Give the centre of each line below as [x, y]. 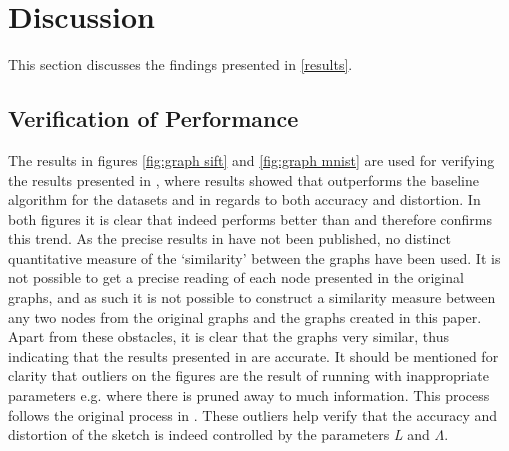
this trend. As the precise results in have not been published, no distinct [229, 238]
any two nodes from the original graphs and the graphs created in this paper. [245, 316]
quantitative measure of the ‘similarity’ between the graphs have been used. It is [254, 257]
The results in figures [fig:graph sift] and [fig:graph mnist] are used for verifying [251, 159]
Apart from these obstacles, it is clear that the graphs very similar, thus [228, 336]
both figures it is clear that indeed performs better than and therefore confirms [250, 218]
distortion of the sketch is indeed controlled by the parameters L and [219, 434]
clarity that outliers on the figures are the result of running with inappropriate [248, 375]
